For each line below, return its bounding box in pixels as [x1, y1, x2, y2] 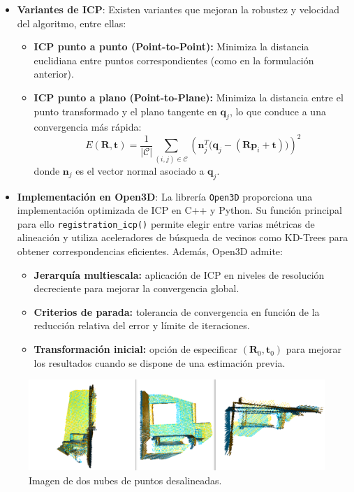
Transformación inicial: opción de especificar [34, 342, 238, 356]
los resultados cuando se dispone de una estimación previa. [34, 355, 286, 370]
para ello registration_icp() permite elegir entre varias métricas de [17, 216, 315, 231]
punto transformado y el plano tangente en [34, 103, 217, 118]
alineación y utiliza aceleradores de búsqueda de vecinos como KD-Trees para [17, 230, 348, 245]
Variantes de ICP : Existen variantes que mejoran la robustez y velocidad [17, 2, 339, 16]
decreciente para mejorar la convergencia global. [34, 281, 239, 296]
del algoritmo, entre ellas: [17, 15, 126, 30]
